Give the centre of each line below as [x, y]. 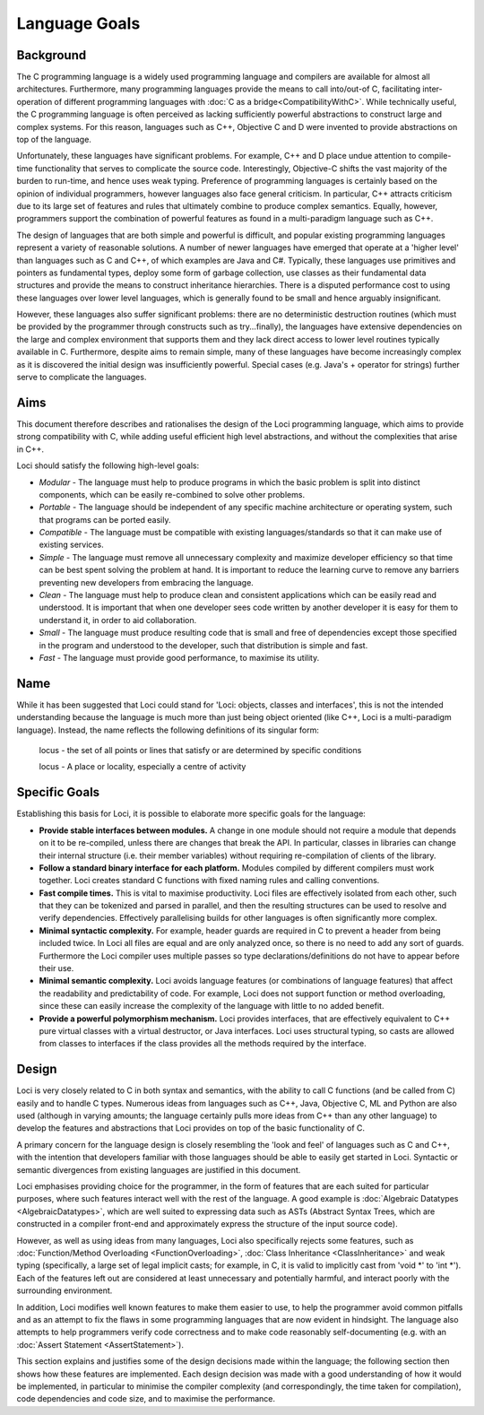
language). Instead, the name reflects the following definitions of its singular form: [168, 730]
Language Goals [78, 23]
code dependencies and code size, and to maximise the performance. [146, 1399]
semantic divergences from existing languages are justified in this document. [159, 1169]
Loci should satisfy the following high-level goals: [108, 465]
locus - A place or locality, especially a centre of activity [143, 767]
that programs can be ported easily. [105, 519]
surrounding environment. [65, 1290]
